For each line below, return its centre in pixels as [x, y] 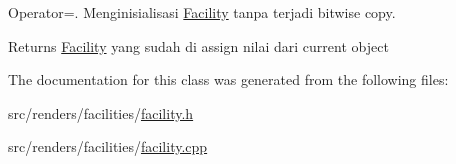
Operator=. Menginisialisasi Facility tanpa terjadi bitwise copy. [202, 12]
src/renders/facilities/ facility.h [101, 112]
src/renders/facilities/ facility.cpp [108, 146]
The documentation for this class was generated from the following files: [228, 79]
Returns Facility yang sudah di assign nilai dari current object [198, 45]
